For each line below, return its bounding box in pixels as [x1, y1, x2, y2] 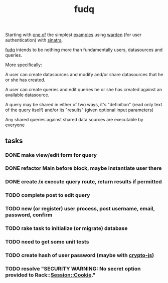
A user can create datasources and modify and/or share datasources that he [5, 72, 163, 78]
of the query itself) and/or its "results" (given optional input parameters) [5, 107, 154, 113]
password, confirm [5, 211, 53, 218]
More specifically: [5, 62, 43, 68]
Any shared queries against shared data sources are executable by [5, 117, 144, 123]
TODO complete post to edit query [5, 192, 90, 199]
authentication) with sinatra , [5, 37, 63, 43]
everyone [5, 122, 25, 128]
